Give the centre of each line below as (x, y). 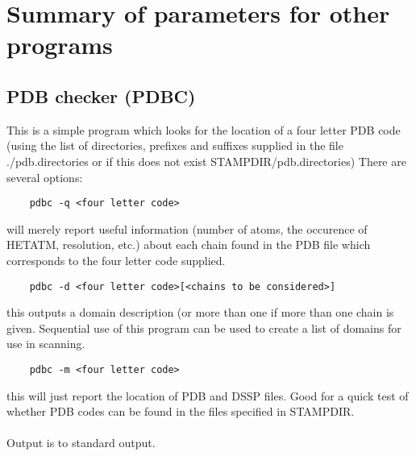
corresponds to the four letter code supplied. (116, 260)
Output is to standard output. (81, 443)
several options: (45, 177)
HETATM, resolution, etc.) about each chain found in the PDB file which (189, 245)
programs (60, 45)
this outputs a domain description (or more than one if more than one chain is (200, 312)
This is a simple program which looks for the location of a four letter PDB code (204, 129)
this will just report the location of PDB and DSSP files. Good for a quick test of (208, 395)
